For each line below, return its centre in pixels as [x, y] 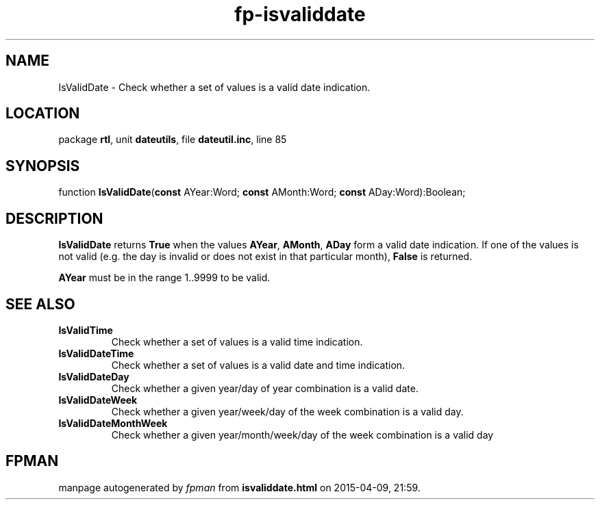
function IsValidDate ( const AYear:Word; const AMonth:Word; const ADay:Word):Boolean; [262, 192]
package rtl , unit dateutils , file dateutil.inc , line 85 [173, 140]
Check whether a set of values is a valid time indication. [237, 341]
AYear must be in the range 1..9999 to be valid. [164, 278]
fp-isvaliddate [300, 14]
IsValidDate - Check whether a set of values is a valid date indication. [214, 87]
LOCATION [43, 114]
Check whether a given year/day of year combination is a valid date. [265, 388]
